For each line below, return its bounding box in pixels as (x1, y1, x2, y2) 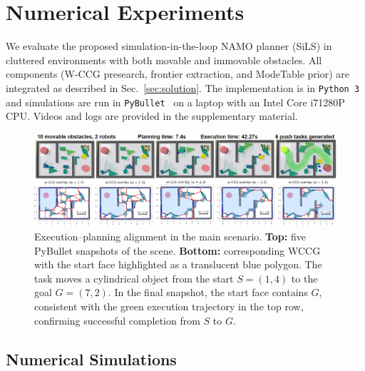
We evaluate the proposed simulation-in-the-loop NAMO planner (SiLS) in (6, 39, 332, 54)
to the (291, 270, 318, 285)
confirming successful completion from (34, 312, 200, 327)
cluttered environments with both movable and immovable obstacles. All (6, 52, 322, 67)
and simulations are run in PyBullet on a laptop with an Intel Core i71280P (6, 94, 345, 109)
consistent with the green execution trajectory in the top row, (34, 298, 304, 313)
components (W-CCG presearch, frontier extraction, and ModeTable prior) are (6, 66, 350, 81)
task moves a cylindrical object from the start (34, 270, 234, 285)
